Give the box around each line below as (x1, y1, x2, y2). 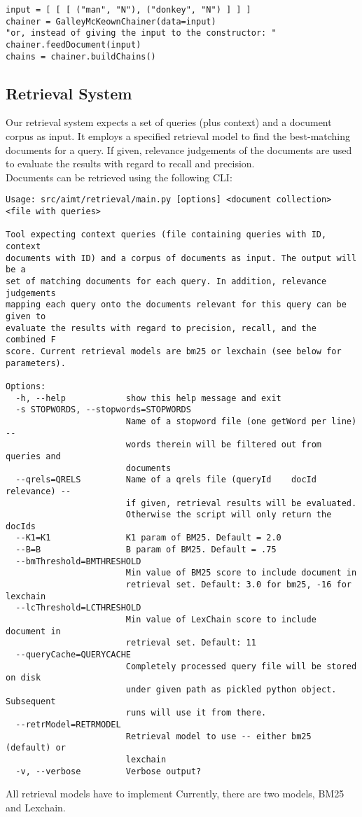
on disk (6, 673, 41, 683)
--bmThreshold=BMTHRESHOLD (15, 556, 141, 566)
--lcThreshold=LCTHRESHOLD (15, 603, 141, 613)
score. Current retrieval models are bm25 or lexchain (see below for (6, 346, 342, 356)
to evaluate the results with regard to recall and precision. (6, 156, 255, 171)
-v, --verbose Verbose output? (15, 766, 202, 776)
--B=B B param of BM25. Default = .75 (15, 545, 277, 555)
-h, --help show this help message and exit (15, 393, 281, 403)
